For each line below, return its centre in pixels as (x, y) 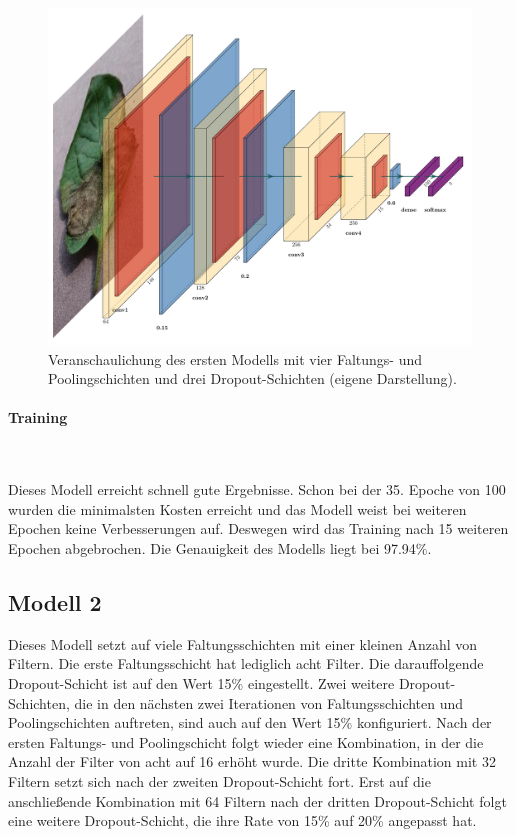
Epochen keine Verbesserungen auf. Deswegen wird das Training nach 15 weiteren (258, 528)
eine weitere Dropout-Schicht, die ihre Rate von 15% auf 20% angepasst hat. (242, 820)
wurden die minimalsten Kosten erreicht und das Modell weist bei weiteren (237, 508)
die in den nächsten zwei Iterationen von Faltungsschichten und (269, 702)
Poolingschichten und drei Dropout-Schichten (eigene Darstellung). (252, 378)
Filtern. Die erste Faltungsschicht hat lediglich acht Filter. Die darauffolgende (246, 663)
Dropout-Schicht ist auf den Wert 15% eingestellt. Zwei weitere (201, 682)
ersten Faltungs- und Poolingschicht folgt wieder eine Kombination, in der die (246, 741)
